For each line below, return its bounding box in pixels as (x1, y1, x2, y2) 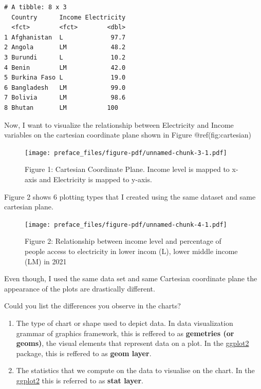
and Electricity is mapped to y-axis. (39, 173, 152, 184)
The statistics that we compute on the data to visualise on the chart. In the (16, 365, 255, 376)
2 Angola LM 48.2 (4, 44, 126, 51)
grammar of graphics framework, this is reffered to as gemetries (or (16, 327, 234, 338)
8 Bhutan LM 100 (4, 104, 118, 111)
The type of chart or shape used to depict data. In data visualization (16, 317, 233, 328)
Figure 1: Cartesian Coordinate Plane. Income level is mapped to (25, 164, 230, 174)
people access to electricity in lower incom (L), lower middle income (25, 246, 238, 256)
